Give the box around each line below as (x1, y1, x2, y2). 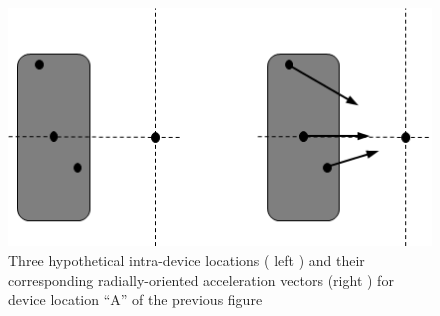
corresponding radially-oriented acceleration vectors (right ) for (8, 269, 394, 290)
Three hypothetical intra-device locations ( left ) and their (8, 249, 365, 270)
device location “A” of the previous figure (8, 289, 263, 310)
